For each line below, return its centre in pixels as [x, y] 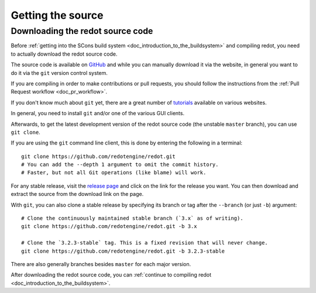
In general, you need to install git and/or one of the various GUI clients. [97, 113]
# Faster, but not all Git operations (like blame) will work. [114, 173]
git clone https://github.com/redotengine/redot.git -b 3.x [109, 226]
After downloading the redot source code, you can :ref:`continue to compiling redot [111, 275]
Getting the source [57, 15]
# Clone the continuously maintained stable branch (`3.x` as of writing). [132, 218]
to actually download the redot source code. [64, 54]
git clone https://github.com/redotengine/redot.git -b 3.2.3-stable [123, 251]
